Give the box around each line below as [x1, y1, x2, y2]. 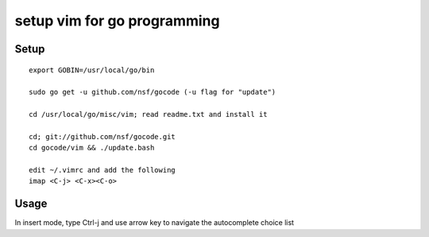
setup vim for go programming [14, 12, 220, 29]
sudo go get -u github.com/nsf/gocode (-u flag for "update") [29, 87, 276, 97]
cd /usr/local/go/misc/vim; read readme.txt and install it [29, 110, 268, 119]
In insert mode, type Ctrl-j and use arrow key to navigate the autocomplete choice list [14, 218, 294, 227]
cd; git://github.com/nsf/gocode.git [29, 132, 176, 141]
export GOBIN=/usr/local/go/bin [29, 65, 155, 75]
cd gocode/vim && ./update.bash [29, 143, 155, 153]
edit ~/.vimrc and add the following [29, 165, 176, 175]
